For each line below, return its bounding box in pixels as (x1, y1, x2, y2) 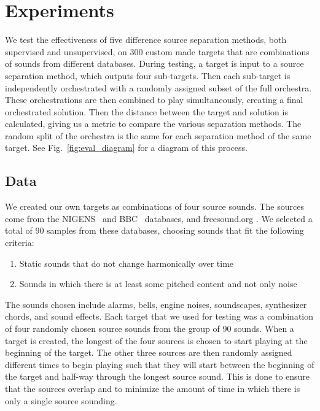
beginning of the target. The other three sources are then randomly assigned (5, 346, 292, 359)
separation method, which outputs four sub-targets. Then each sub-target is (5, 69, 291, 82)
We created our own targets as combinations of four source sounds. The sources (5, 200, 304, 213)
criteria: (5, 236, 34, 249)
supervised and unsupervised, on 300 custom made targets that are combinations (5, 45, 310, 58)
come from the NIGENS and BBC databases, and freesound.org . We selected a (5, 212, 313, 225)
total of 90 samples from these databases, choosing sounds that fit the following (5, 224, 304, 237)
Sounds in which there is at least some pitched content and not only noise (19, 277, 297, 290)
